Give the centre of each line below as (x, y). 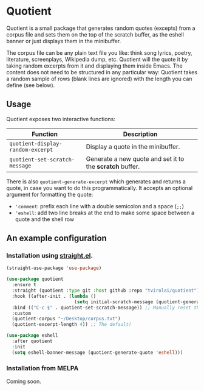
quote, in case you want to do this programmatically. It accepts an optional (100, 188)
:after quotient (32, 341)
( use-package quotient (35, 279)
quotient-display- (36, 143)
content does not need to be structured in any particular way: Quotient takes (102, 72)
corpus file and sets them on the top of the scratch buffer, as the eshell (95, 34)
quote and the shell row (45, 219)
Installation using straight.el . (49, 256)
